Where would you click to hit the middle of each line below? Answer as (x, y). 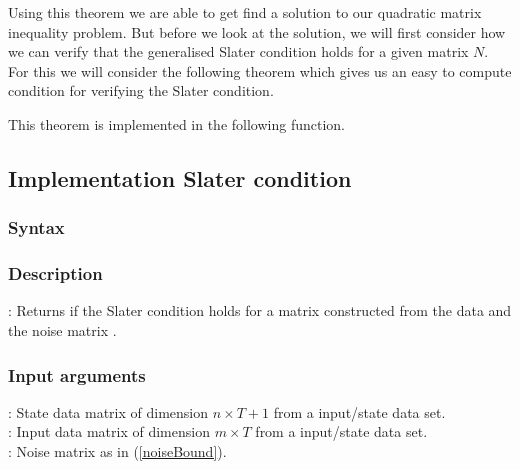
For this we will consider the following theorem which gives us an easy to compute (260, 70)
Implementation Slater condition (180, 177)
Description (55, 273)
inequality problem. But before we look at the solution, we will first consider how (257, 31)
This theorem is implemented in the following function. (176, 123)
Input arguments (77, 374)
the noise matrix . (62, 330)
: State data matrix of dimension (108, 411)
